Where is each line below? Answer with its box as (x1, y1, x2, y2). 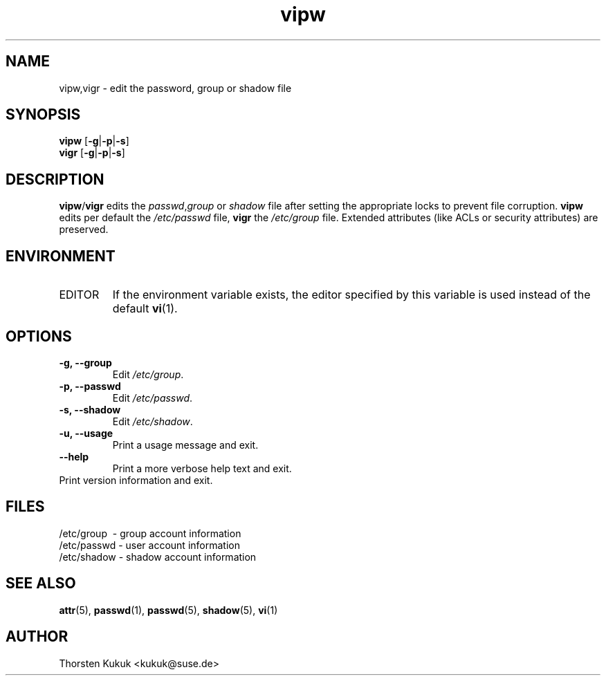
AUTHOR (6, 628, 68, 646)
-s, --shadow (59, 403, 121, 416)
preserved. (59, 223, 109, 236)
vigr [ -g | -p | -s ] (59, 147, 125, 159)
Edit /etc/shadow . (112, 415, 193, 427)
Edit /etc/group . (112, 368, 184, 380)
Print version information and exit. (59, 474, 213, 486)
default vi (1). (112, 301, 178, 316)
